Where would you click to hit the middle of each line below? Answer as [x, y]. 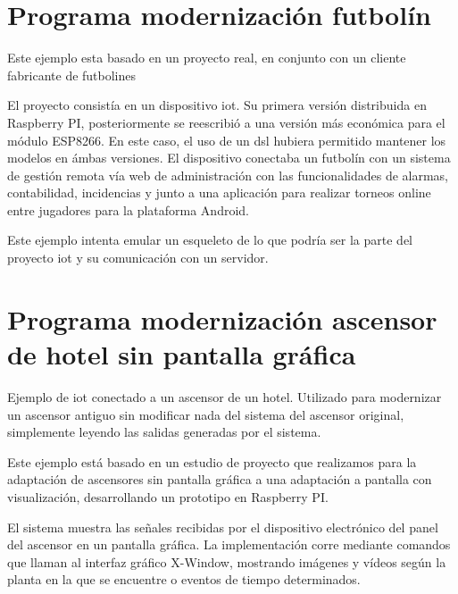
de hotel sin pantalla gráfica [182, 354]
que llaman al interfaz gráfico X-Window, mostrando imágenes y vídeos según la [227, 561]
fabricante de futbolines [72, 75]
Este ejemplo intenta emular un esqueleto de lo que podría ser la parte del [210, 240]
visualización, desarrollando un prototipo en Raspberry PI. [168, 496]
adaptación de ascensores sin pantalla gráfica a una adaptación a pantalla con [220, 479]
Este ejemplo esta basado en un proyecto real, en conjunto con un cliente [207, 58]
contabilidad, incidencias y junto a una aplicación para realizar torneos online [219, 192]
